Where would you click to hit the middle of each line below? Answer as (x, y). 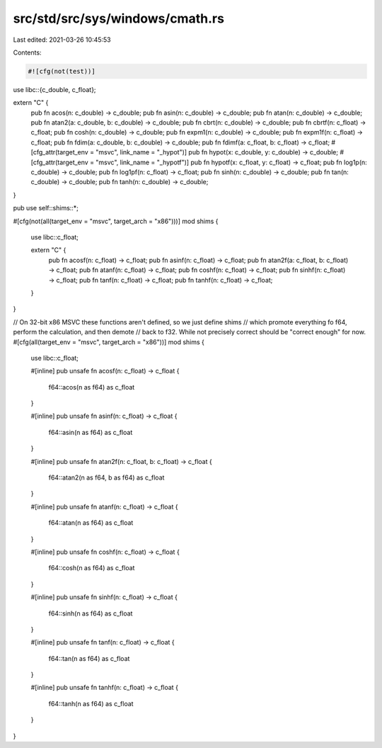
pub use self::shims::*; (46, 208)
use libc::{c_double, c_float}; (54, 89)
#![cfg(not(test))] (62, 71)
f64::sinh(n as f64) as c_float (91, 613)
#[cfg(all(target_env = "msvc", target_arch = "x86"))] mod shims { (109, 342)
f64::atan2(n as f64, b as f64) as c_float (106, 477)
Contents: (27, 52)
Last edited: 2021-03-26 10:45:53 (62, 40)
